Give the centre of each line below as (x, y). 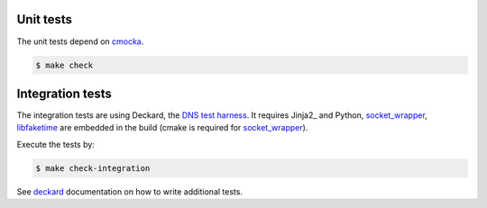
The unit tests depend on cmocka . (80, 41)
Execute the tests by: (55, 144)
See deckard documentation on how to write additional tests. (130, 191)
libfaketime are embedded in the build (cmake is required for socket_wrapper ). (162, 128)
